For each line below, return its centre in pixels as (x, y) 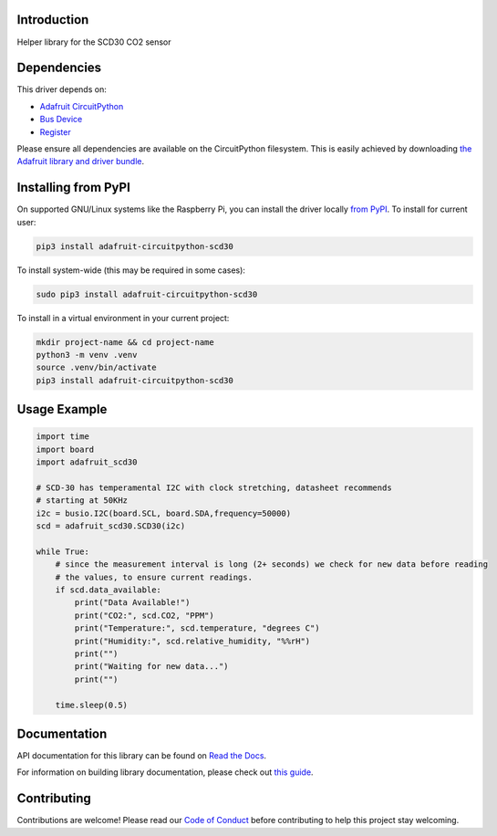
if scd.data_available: (108, 590)
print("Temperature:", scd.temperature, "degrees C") (197, 628)
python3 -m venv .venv (87, 355)
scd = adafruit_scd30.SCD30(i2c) (111, 526)
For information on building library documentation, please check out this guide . (165, 772)
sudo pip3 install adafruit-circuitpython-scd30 (147, 294)
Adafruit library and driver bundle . (81, 162)
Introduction (53, 20)
